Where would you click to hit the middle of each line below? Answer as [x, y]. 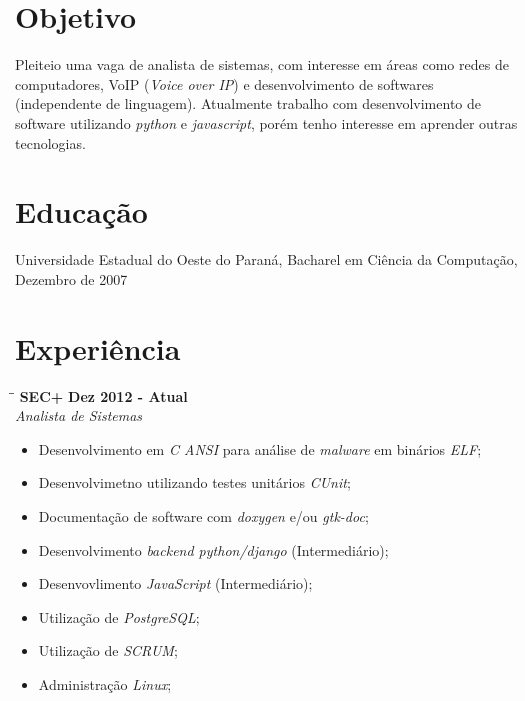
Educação [81, 211]
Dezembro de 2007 [71, 278]
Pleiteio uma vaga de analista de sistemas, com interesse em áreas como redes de [262, 64]
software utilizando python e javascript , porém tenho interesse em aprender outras [266, 122]
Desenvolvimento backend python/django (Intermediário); [213, 549]
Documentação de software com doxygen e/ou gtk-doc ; [203, 515]
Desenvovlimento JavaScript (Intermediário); [175, 583]
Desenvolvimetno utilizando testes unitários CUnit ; [194, 482]
